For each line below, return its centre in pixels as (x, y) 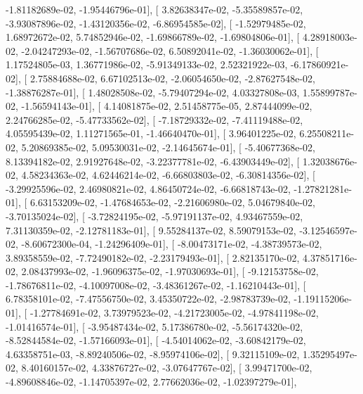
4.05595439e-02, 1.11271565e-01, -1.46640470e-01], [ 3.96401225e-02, (151, 133)
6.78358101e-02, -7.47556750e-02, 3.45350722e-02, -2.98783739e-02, (148, 299)
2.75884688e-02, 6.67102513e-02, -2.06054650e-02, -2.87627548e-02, (172, 78)
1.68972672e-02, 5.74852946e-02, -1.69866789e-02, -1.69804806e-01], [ (153, 37)
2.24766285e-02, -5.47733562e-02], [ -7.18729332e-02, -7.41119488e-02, (154, 119)
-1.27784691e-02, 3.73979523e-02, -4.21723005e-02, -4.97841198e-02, (174, 313)
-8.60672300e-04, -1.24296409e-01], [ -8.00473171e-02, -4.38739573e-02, (172, 244)
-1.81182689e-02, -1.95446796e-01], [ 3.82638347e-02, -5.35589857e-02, (154, 9)
